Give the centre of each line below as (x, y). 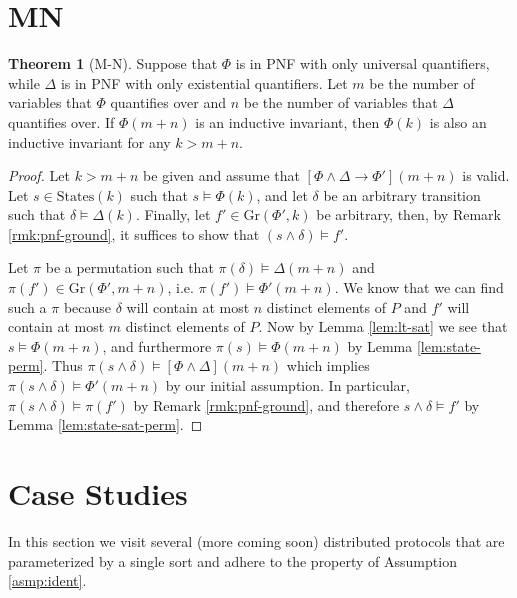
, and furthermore (157, 345)
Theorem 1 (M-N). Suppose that (113, 63)
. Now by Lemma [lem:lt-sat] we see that (383, 326)
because (87, 306)
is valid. (486, 175)
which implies (328, 365)
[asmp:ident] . (47, 580)
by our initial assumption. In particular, (287, 385)
